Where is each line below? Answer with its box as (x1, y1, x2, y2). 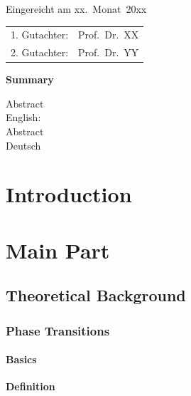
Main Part (6, 235, 110, 264)
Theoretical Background (6, 284, 186, 306)
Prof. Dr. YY (78, 45, 139, 60)
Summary (6, 72, 54, 87)
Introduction (6, 179, 132, 209)
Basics (6, 352, 37, 367)
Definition (6, 379, 55, 394)
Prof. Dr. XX (78, 27, 139, 42)
